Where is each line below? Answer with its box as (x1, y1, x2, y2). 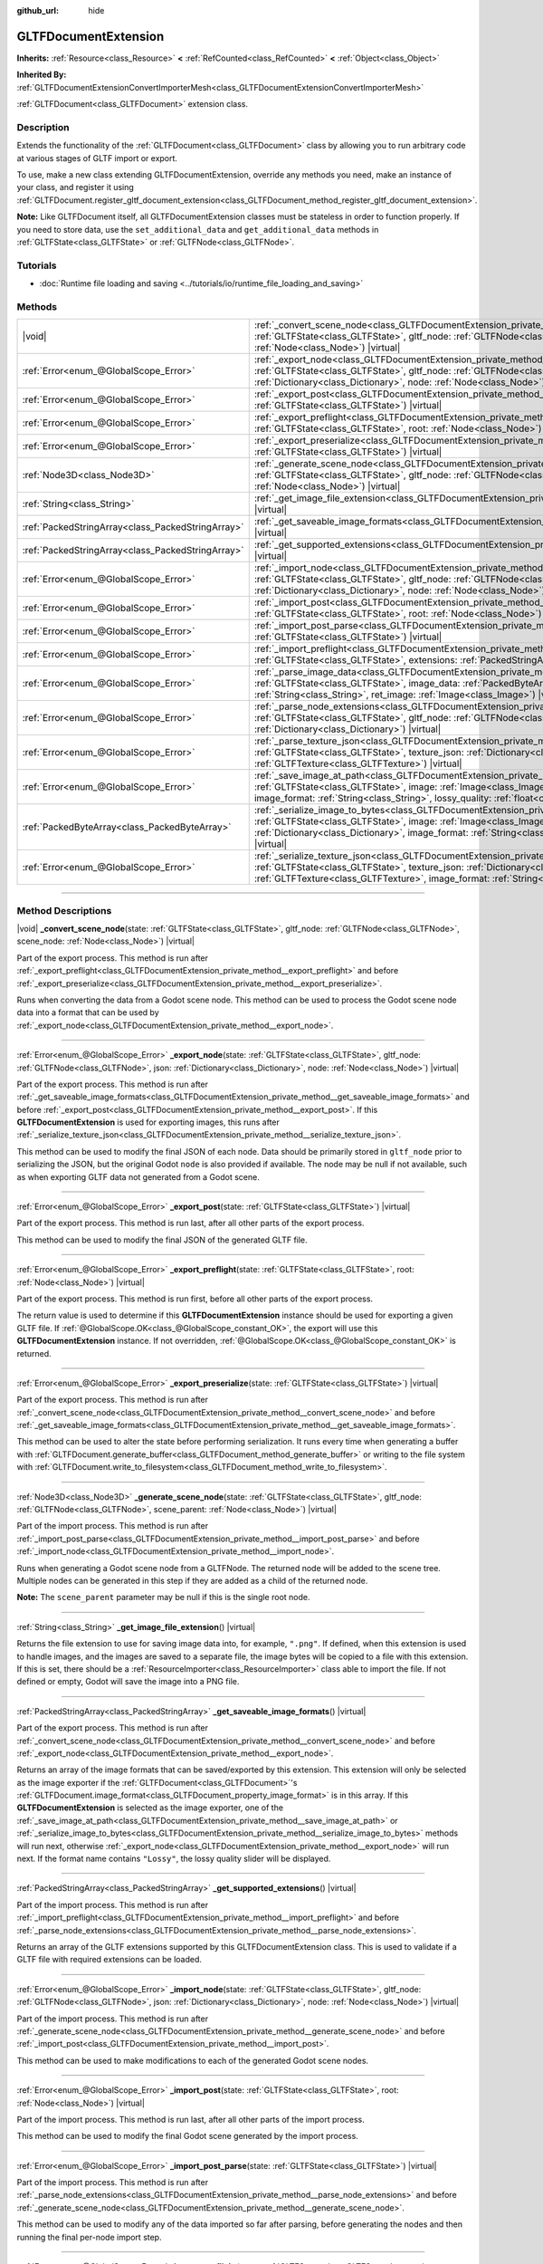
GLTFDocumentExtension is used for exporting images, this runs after (16, 1117, 281, 1127)
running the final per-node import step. (16, 2231, 162, 2242)
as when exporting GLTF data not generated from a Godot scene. (16, 1171, 260, 1182)
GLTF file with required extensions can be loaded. (16, 1954, 203, 1965)
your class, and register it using (16, 182, 135, 193)
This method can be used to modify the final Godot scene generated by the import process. (16, 2131, 359, 2142)
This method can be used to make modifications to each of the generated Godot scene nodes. (16, 2055, 369, 2066)
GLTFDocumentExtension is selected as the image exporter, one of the (16, 1802, 284, 1813)
